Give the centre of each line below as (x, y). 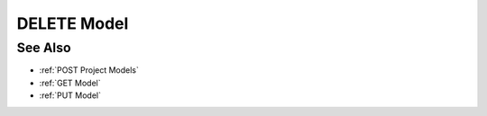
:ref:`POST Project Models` (89, 70)
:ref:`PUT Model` (70, 95)
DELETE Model (73, 23)
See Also (44, 48)
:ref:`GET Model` (70, 83)
